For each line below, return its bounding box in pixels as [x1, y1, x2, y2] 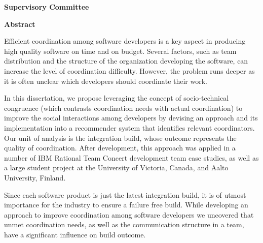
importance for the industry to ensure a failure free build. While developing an [4, 199, 248, 210]
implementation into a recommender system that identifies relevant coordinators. [4, 122, 255, 133]
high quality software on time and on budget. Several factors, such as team [4, 45, 237, 56]
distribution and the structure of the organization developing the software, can [4, 55, 248, 66]
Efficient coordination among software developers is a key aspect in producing [4, 36, 246, 46]
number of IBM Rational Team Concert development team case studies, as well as [4, 152, 259, 163]
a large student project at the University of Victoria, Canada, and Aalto [4, 162, 229, 173]
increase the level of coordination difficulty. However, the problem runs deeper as [4, 65, 255, 76]
